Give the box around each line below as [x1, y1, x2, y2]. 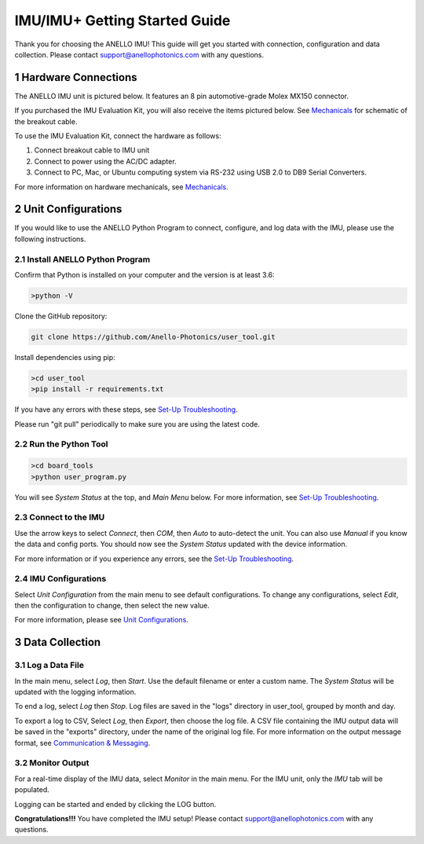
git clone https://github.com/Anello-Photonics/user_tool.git [31, 332, 276, 341]
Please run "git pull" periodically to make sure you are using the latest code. [14, 419, 261, 428]
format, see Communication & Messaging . [14, 738, 151, 747]
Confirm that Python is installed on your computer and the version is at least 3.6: [14, 270, 275, 280]
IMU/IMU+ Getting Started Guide [14, 12, 231, 29]
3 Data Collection [14, 636, 101, 649]
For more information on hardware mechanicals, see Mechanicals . [14, 182, 228, 192]
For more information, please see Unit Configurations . [14, 615, 188, 625]
